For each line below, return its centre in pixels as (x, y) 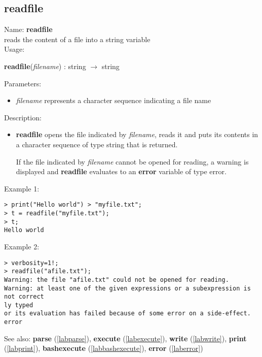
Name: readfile (28, 29)
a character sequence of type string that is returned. (97, 144)
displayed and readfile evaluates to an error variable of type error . (121, 171)
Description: (23, 117)
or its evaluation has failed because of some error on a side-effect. (127, 314)
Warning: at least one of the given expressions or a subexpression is (127, 288)
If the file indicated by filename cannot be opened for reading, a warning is (132, 161)
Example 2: (22, 246)
